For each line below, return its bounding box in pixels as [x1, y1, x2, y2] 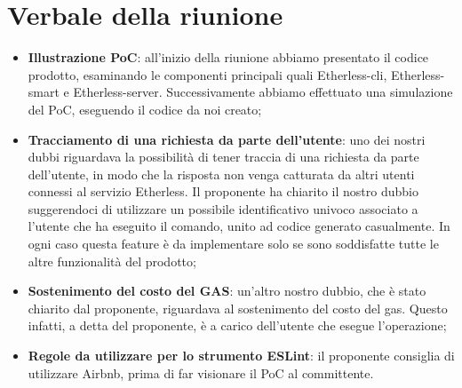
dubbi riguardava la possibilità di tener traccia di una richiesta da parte [28, 147, 419, 166]
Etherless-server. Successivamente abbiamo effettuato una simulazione [73, 83, 453, 101]
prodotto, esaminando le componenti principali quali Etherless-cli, [28, 65, 387, 83]
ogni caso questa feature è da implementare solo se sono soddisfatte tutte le [28, 234, 439, 253]
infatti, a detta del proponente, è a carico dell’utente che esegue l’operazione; [28, 316, 447, 335]
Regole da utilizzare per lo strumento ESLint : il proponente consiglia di [28, 346, 455, 365]
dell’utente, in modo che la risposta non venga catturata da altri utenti [28, 164, 415, 183]
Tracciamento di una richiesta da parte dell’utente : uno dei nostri [28, 130, 426, 148]
